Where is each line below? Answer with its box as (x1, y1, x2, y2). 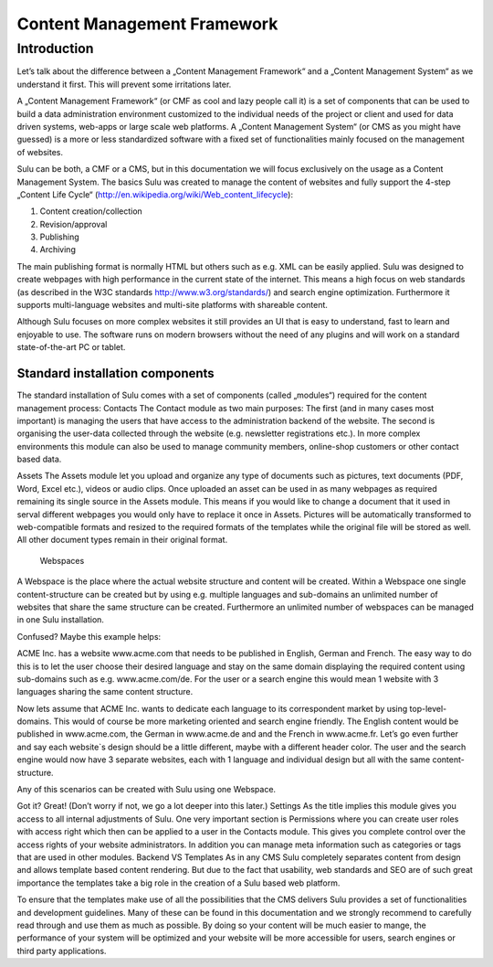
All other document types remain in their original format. (16, 535, 228, 546)
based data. (16, 453, 62, 465)
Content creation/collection (39, 206, 143, 217)
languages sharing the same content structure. (16, 686, 194, 697)
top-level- (409, 703, 447, 714)
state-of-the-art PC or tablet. (16, 342, 126, 353)
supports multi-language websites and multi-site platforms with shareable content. (16, 300, 329, 311)
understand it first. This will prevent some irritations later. (16, 79, 232, 90)
